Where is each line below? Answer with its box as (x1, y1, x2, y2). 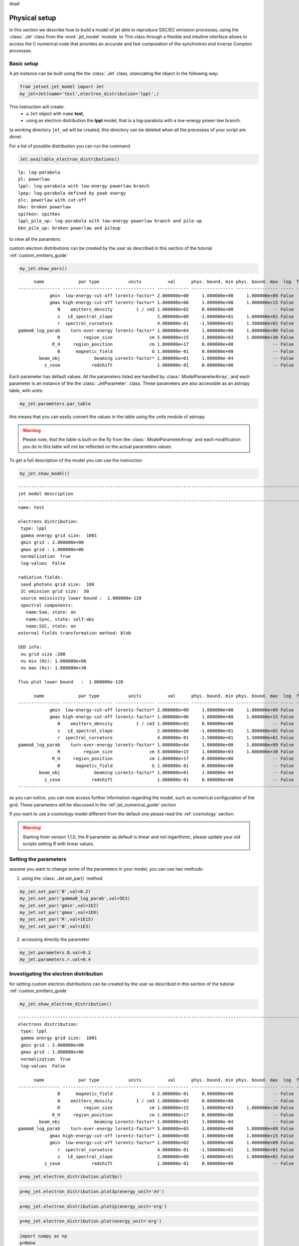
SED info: (18, 644, 42, 650)
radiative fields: (18, 575, 63, 580)
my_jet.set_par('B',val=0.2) (19, 889, 91, 894)
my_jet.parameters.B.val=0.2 (19, 949, 91, 955)
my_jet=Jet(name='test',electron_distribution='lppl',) (19, 91, 159, 97)
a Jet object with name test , (26, 110, 84, 117)
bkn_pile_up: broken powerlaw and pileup (18, 225, 121, 231)
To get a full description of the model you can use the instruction (9, 458, 142, 464)
